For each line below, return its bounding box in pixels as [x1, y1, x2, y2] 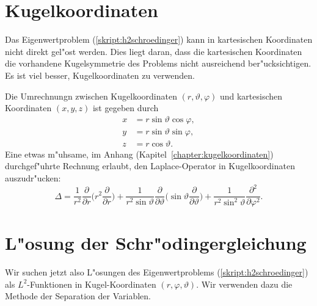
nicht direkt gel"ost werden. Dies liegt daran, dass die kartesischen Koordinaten [5, 45, 302, 57]
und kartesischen [219, 89, 283, 102]
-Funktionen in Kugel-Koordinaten [27, 277, 156, 290]
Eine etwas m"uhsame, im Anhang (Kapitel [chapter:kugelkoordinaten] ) [5, 147, 274, 160]
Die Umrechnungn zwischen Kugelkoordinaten [5, 89, 177, 102]
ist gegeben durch [92, 101, 159, 114]
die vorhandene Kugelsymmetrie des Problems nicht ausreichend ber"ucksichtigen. [5, 57, 312, 70]
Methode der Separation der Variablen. [5, 290, 151, 302]
